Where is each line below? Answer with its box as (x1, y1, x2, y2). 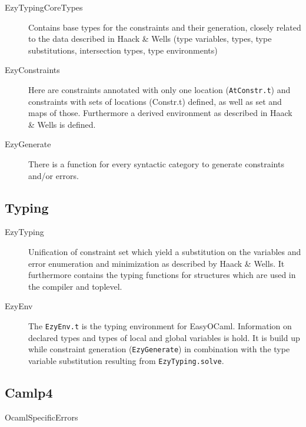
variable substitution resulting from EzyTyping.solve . (28, 354, 224, 366)
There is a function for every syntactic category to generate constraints (28, 158, 284, 170)
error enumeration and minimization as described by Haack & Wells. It (28, 257, 285, 269)
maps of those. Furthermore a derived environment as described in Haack (28, 107, 292, 119)
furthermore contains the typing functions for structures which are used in (28, 269, 296, 281)
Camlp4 (5, 383, 53, 401)
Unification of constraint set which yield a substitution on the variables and (28, 245, 301, 257)
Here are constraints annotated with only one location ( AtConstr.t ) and (28, 83, 291, 95)
